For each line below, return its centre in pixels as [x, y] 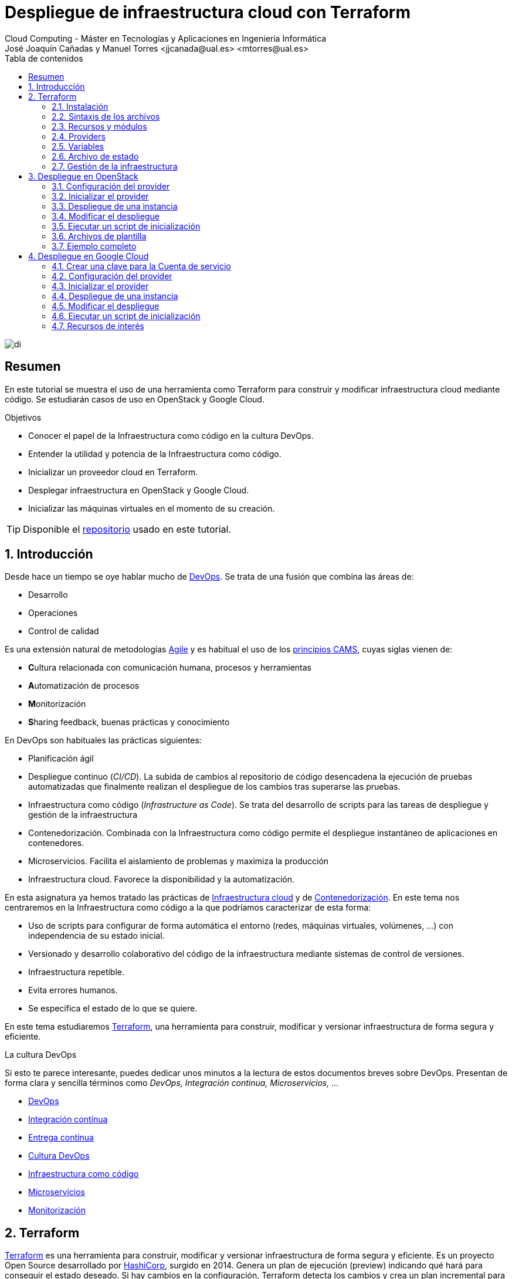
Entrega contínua [61, 1138]
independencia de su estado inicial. [96, 936]
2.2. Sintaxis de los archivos [106, 116]
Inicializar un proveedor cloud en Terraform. [113, 472]
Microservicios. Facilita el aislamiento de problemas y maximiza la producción [179, 861]
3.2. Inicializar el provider [100, 196]
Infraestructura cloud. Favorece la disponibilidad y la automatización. [162, 879]
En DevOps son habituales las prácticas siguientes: [103, 740]
